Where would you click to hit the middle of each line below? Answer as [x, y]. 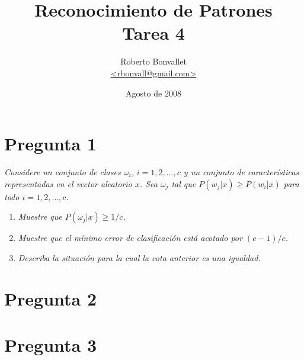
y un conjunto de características [241, 172]
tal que [184, 183]
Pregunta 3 [51, 344]
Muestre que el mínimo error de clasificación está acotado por [130, 238]
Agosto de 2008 [153, 93]
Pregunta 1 [51, 144]
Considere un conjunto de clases [63, 172]
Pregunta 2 [51, 298]
